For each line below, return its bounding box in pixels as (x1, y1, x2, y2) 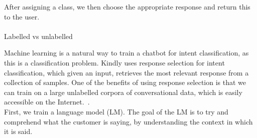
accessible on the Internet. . (4, 96, 90, 107)
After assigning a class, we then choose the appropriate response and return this (4, 1, 250, 11)
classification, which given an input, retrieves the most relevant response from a (4, 67, 249, 77)
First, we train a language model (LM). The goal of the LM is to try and (4, 106, 228, 116)
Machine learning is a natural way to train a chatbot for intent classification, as (4, 47, 249, 58)
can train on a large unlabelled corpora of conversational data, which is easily (4, 86, 242, 97)
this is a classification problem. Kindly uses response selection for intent (4, 57, 225, 67)
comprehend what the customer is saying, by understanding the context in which (4, 116, 253, 126)
